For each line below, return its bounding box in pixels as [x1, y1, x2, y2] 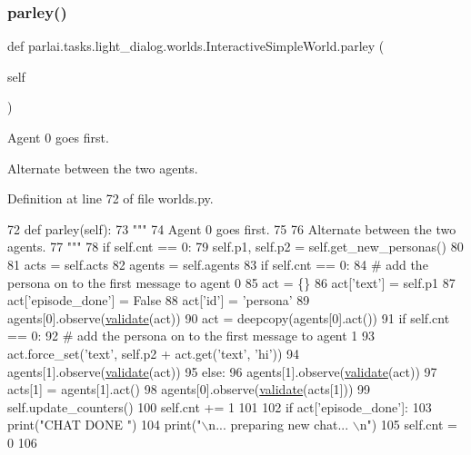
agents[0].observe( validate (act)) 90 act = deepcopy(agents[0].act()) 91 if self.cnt [7, 308, 450, 327]
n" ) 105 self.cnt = [359, 415, 457, 434]
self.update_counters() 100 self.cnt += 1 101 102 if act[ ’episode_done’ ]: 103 [7, 397, 432, 416]
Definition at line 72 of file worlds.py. [7, 189, 214, 208]
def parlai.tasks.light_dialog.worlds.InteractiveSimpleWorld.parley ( [7, 36, 385, 55]
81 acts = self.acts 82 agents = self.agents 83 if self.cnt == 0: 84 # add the [7, 254, 428, 273]
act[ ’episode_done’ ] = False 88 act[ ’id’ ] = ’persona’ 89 [7, 291, 310, 310]
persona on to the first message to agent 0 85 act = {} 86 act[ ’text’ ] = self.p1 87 [7, 272, 456, 292]
